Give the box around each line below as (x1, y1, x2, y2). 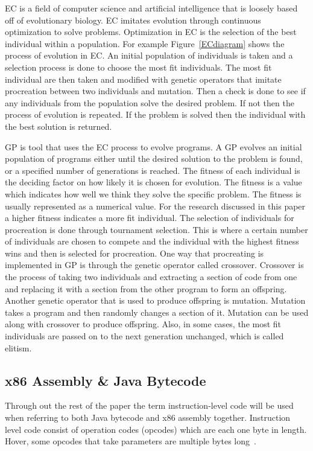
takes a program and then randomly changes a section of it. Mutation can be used (5, 305, 309, 318)
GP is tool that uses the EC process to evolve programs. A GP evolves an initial (5, 140, 302, 153)
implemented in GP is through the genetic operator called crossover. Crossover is (5, 258, 304, 271)
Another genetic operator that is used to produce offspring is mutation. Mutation (5, 294, 306, 307)
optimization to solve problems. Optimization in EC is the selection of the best (5, 25, 297, 38)
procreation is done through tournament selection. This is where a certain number (5, 223, 308, 235)
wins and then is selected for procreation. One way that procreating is (5, 246, 264, 259)
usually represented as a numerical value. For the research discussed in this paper (5, 199, 306, 212)
